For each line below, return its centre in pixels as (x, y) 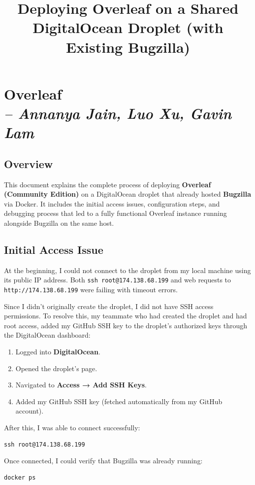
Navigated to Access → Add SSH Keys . (81, 385)
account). (30, 411)
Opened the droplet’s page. (56, 368)
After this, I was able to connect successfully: (72, 427)
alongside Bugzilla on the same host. (59, 223)
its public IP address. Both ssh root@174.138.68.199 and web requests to (118, 280)
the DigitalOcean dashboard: (47, 335)
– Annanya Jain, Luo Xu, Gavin (118, 113)
